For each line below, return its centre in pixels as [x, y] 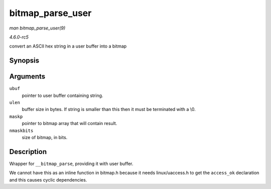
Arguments [27, 77]
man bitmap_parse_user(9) [37, 28]
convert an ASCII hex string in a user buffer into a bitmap [68, 46]
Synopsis [24, 61]
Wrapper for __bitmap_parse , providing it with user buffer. [71, 163]
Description [28, 152]
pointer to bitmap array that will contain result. [70, 123]
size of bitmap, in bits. [45, 137]
